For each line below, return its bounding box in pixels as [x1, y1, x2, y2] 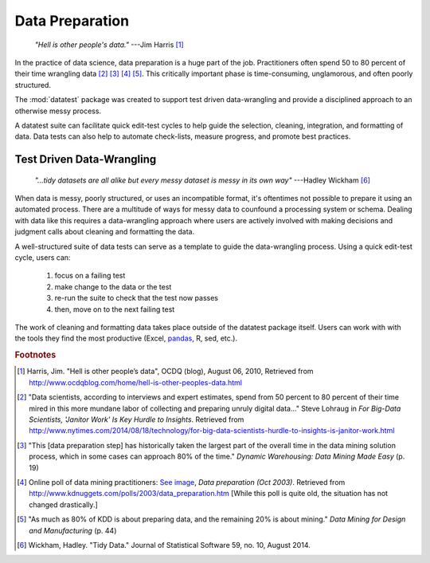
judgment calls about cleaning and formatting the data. [14, 227, 195, 237]
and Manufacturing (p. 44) [29, 526, 117, 535]
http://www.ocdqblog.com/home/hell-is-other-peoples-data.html [29, 377, 243, 387]
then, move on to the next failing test [54, 304, 175, 314]
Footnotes [14, 349, 57, 360]
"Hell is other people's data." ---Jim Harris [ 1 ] [34, 40, 184, 49]
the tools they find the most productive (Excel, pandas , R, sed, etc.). [14, 333, 238, 343]
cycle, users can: [14, 253, 71, 262]
